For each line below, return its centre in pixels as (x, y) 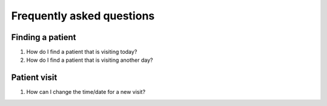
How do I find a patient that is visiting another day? (90, 60)
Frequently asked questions (83, 16)
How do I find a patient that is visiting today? (82, 52)
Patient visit (34, 78)
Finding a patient (44, 37)
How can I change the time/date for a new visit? (86, 92)
